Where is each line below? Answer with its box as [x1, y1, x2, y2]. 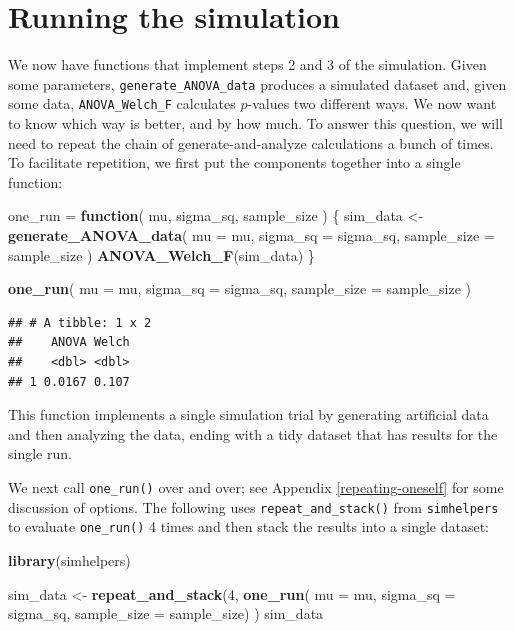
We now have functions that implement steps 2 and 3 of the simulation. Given [8, 54, 487, 75]
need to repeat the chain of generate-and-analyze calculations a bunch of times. [8, 132, 494, 153]
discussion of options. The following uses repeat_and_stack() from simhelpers [8, 496, 499, 517]
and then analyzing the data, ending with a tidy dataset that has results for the [8, 423, 498, 444]
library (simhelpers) [8, 549, 131, 570]
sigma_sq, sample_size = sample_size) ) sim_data [8, 603, 324, 624]
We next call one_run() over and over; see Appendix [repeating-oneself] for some [8, 476, 504, 497]
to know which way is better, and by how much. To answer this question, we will [8, 113, 504, 134]
